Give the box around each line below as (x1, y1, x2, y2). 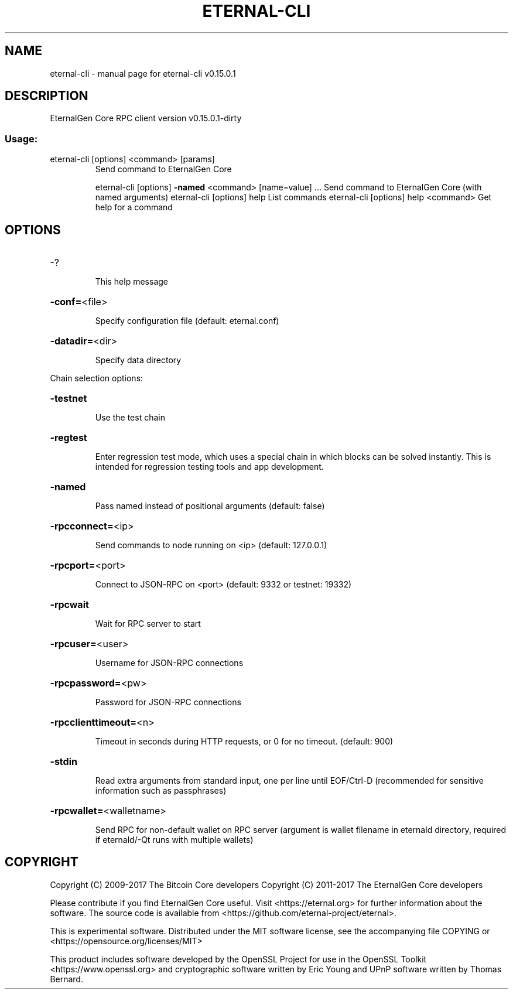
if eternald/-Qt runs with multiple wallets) (95, 835, 254, 845)
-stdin (50, 756, 77, 768)
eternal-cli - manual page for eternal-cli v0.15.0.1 (50, 68, 236, 78)
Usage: (5, 132, 38, 145)
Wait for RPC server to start (95, 619, 201, 629)
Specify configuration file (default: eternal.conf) (95, 316, 279, 326)
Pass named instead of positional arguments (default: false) (95, 501, 325, 511)
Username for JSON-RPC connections (95, 658, 244, 668)
